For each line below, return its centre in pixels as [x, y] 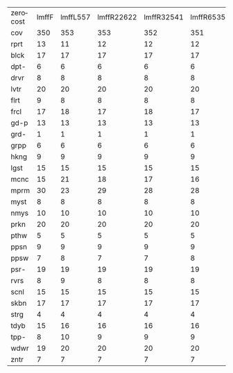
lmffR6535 [208, 17]
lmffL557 [75, 17]
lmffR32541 [164, 17]
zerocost [19, 17]
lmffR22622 [117, 17]
